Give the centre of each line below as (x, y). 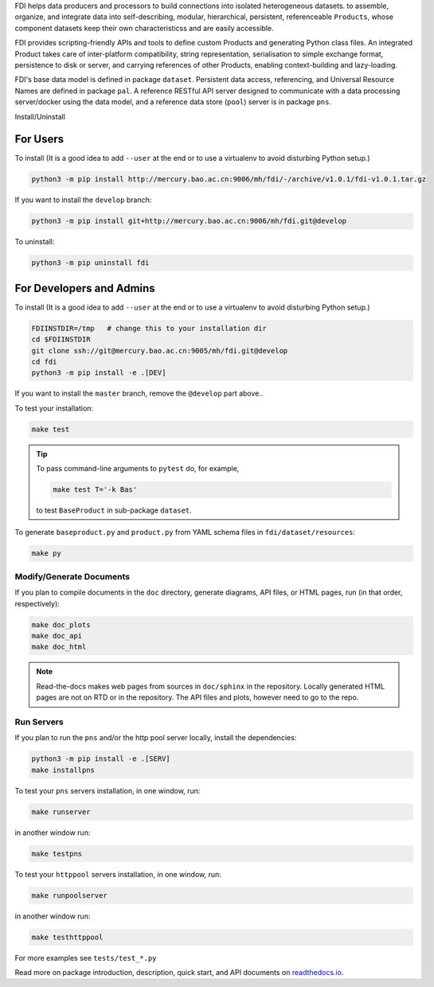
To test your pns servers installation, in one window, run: (108, 790)
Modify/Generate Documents (72, 576)
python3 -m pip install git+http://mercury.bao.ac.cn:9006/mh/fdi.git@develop (189, 221)
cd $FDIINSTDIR (61, 339)
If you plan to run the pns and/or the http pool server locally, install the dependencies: (156, 738)
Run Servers (39, 722)
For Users (39, 139)
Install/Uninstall (40, 116)
